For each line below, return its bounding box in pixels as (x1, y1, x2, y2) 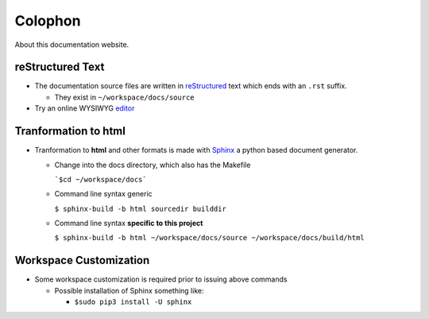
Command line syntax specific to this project (54, 219, 203, 228)
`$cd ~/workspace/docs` (54, 175, 147, 184)
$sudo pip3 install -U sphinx (74, 298, 192, 306)
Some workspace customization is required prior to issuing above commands (34, 274, 288, 284)
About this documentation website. (14, 40, 129, 49)
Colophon (14, 12, 81, 29)
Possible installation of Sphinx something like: (54, 286, 204, 295)
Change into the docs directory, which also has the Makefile (54, 160, 251, 169)
